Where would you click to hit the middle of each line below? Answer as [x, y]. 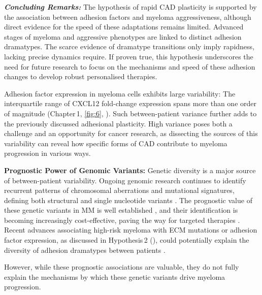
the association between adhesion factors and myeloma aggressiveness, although [128, 17]
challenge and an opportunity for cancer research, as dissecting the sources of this [131, 133]
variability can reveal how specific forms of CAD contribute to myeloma [116, 143]
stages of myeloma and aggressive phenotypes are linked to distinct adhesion [123, 36]
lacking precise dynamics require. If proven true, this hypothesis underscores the [129, 56]
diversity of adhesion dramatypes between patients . [85, 250]
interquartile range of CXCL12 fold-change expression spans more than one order [130, 103]
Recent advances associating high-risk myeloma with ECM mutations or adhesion [131, 230]
